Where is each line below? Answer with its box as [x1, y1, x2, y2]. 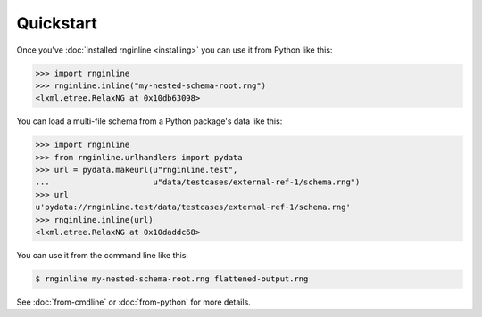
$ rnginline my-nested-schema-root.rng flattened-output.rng [35, 273, 309, 284]
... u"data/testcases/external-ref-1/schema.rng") [35, 177, 361, 187]
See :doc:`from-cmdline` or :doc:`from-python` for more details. [16, 297, 252, 307]
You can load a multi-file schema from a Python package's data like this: [16, 116, 283, 126]
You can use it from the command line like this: [16, 250, 189, 260]
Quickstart [16, 13, 98, 33]
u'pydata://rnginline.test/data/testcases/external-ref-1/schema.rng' [35, 202, 352, 213]
